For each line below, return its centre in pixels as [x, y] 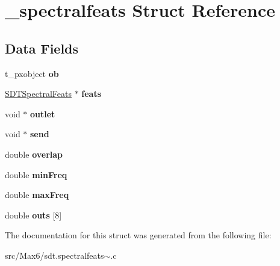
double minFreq [36, 174]
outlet [43, 113]
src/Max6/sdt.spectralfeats [54, 255]
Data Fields [42, 48]
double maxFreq [37, 195]
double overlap [34, 154]
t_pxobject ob [32, 73]
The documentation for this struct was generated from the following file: [138, 235]
